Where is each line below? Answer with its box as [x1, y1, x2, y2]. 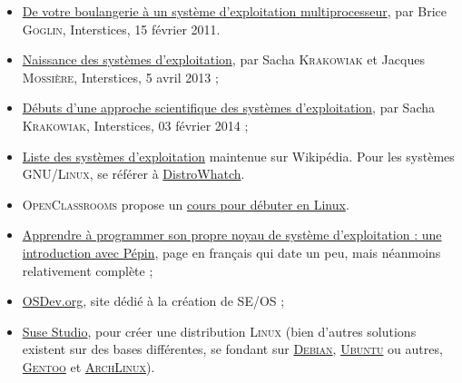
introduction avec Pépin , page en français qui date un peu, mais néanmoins [22, 242, 441, 261]
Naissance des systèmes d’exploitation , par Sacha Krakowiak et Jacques [22, 50, 425, 69]
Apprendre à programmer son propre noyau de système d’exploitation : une [22, 225, 442, 244]
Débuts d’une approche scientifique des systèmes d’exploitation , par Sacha [22, 98, 435, 117]
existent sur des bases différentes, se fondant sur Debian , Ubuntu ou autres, [22, 339, 443, 358]
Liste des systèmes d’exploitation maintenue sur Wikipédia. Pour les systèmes [22, 146, 455, 165]
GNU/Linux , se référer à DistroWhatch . [22, 164, 245, 183]
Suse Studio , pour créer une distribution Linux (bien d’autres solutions [22, 321, 417, 340]
